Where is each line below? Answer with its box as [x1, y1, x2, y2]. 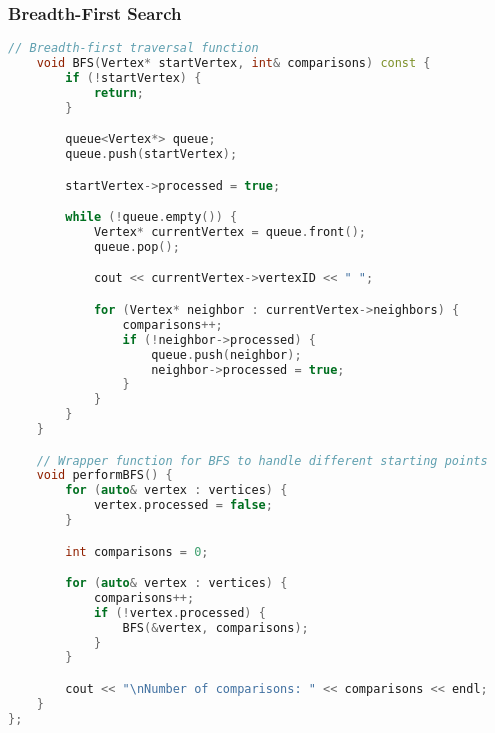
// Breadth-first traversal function [8, 41, 259, 56]
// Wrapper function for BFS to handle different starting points [36, 453, 488, 468]
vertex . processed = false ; [93, 498, 273, 513]
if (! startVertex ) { [65, 70, 202, 85]
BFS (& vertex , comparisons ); [122, 620, 309, 635]
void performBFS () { [36, 468, 173, 483]
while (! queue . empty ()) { [65, 210, 238, 225]
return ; [93, 85, 145, 100]
